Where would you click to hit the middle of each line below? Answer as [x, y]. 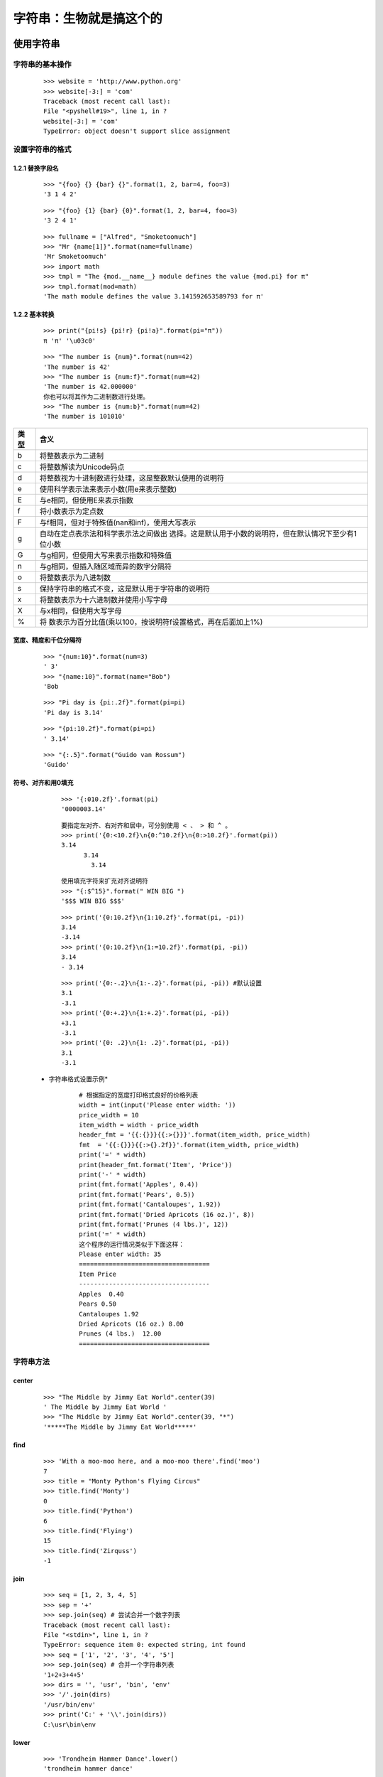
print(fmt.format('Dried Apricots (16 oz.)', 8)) [167, 1214]
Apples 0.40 [101, 1294]
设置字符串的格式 [42, 149]
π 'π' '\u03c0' [70, 340]
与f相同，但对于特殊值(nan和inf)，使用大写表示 [118, 522]
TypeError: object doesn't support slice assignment [137, 131]
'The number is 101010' [85, 417]
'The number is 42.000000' [90, 387]
